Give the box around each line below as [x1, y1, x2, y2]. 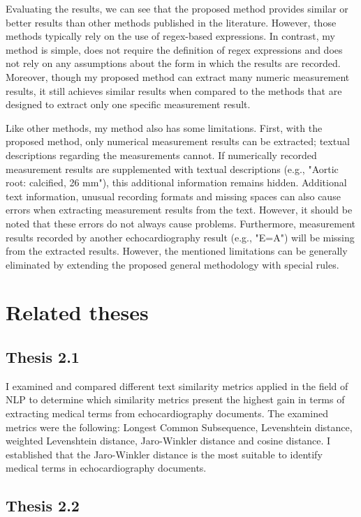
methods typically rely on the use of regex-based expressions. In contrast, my [6, 29, 335, 43]
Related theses [6, 298, 149, 327]
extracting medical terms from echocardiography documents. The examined [6, 406, 328, 421]
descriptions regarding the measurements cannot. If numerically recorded [6, 147, 317, 162]
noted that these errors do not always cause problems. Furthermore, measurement [6, 216, 356, 230]
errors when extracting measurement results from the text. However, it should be [6, 202, 353, 217]
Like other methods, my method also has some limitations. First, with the [6, 120, 323, 135]
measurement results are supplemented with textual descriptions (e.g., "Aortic [6, 161, 339, 176]
